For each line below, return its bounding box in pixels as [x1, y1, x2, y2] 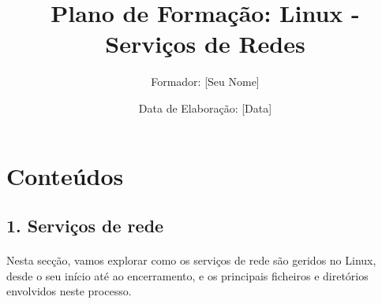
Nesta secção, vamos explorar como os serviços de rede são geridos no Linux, [6, 252, 376, 269]
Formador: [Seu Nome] [151, 73, 260, 90]
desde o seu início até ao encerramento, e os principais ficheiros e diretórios [6, 267, 369, 284]
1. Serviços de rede [6, 213, 164, 238]
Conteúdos [6, 159, 124, 191]
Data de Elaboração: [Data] [138, 99, 272, 116]
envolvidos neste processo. [6, 283, 132, 299]
